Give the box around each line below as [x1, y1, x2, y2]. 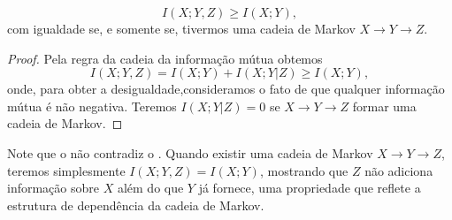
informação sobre [7, 178, 99, 197]
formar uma [352, 96, 417, 115]
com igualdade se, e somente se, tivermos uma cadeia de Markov [7, 19, 356, 37]
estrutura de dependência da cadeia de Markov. [7, 195, 264, 214]
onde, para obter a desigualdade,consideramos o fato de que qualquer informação [7, 80, 445, 98]
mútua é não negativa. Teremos [7, 96, 177, 115]
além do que [117, 178, 184, 197]
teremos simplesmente [7, 161, 126, 179]
